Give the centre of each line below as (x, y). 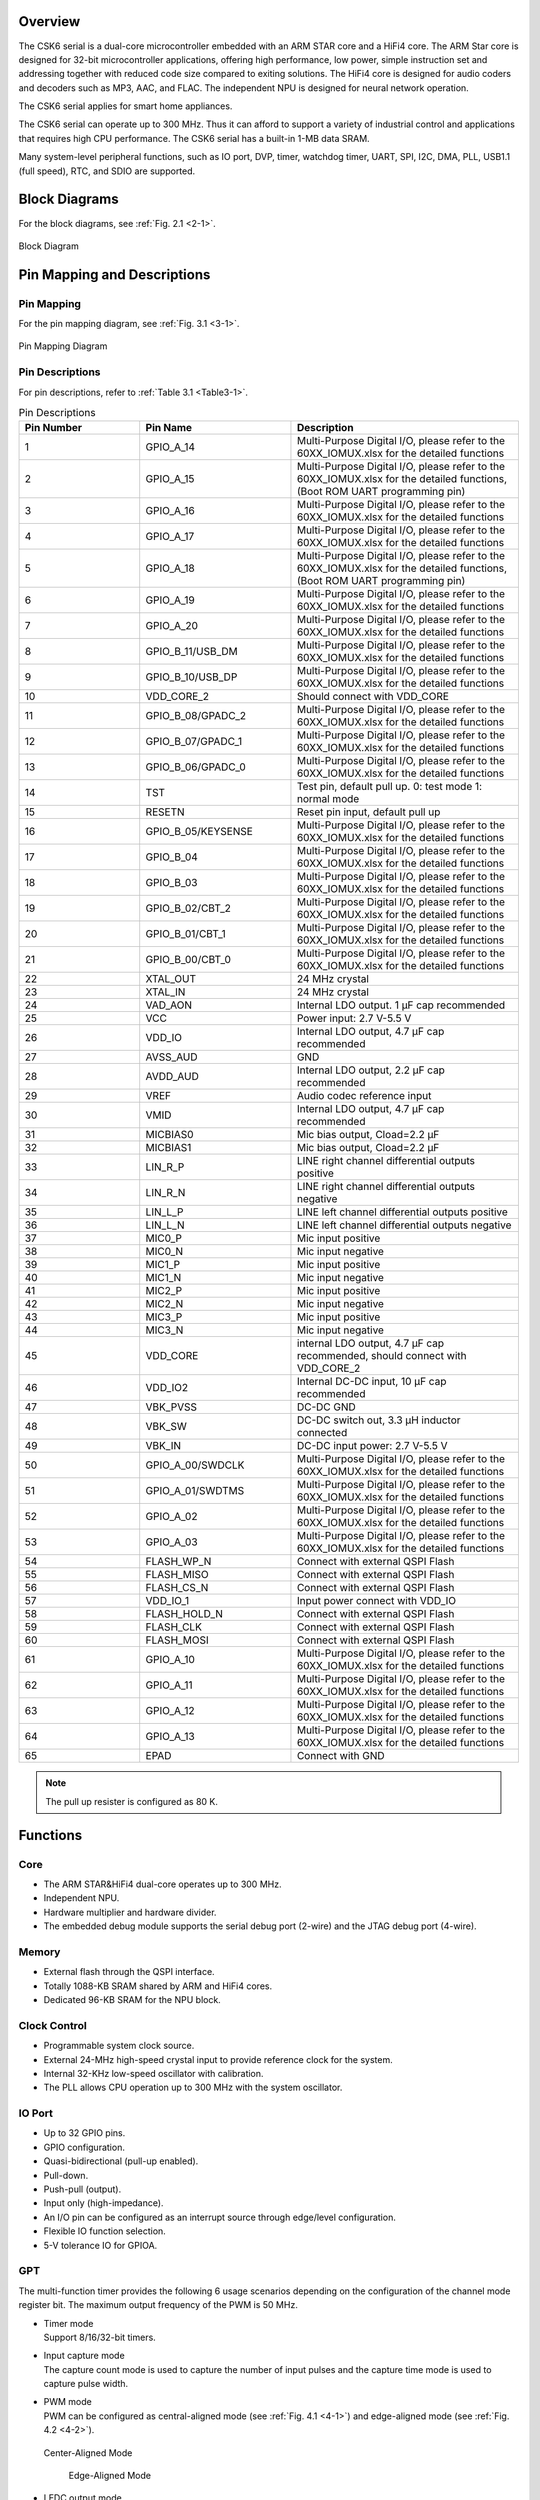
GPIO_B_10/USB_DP (191, 677)
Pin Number (53, 428)
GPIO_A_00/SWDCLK (195, 1465)
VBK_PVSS (171, 1407)
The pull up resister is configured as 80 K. (132, 1801)
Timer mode (68, 2323)
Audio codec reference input (364, 1096)
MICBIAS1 (168, 1148)
